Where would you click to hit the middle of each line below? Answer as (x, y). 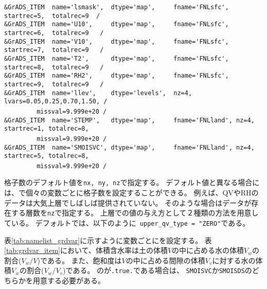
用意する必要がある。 (69, 281)
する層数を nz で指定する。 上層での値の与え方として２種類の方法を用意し (135, 213)
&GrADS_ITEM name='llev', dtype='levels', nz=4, (98, 93)
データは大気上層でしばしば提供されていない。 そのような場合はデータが (128, 202)
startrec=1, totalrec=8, (47, 129)
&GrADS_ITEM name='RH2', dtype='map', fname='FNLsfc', (117, 76)
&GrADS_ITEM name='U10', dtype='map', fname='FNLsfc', (117, 24)
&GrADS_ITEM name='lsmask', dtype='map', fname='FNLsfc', (117, 7)
